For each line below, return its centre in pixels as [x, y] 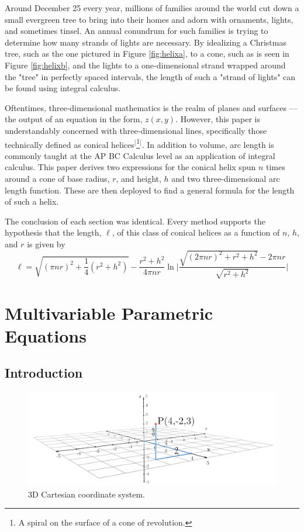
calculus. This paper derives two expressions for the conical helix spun [130, 167]
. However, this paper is [218, 119]
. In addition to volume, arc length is [208, 144]
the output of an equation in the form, [74, 119]
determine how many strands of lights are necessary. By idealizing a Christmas [146, 42]
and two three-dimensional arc [226, 178]
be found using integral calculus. [63, 88]
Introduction [44, 373]
